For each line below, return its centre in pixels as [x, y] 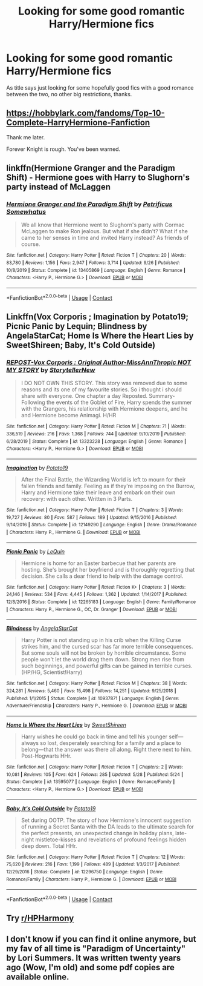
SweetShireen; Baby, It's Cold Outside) [81, 346]
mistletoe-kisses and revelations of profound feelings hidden [111, 839]
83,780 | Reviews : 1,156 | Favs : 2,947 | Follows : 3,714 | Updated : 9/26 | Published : [93, 263]
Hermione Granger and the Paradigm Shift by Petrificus [89, 204]
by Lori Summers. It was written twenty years [94, 958]
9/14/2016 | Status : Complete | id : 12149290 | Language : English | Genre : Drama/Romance [101, 525]
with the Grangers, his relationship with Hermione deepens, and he [104, 409]
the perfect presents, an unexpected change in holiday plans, [97, 833]
